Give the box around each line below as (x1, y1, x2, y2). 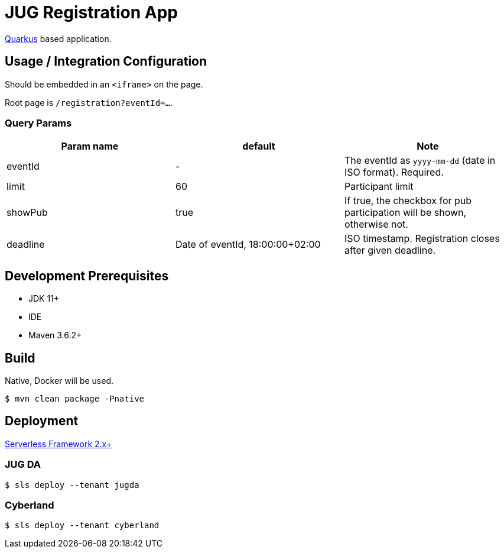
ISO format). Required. (344, 166, 444, 179)
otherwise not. (344, 218, 408, 231)
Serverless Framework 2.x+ (5, 438, 112, 449)
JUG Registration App (5, 2, 178, 22)
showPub (6, 206, 48, 219)
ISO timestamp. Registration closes (344, 232, 500, 245)
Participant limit (344, 180, 414, 193)
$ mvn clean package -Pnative (5, 394, 145, 404)
